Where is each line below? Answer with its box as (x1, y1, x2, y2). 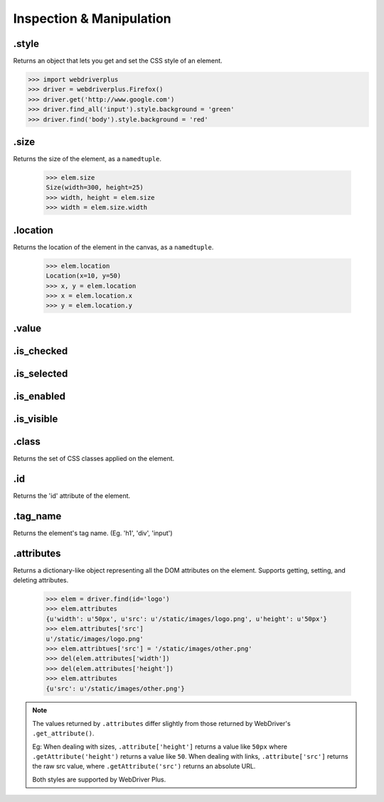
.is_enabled (13, 390, 65, 402)
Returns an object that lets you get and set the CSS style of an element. (13, 57, 223, 65)
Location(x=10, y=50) (46, 272, 122, 280)
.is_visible (13, 413, 58, 425)
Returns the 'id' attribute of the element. (13, 491, 131, 500)
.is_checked (13, 345, 68, 357)
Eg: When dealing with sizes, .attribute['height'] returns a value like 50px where (32, 742, 288, 751)
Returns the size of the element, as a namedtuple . (13, 155, 162, 163)
